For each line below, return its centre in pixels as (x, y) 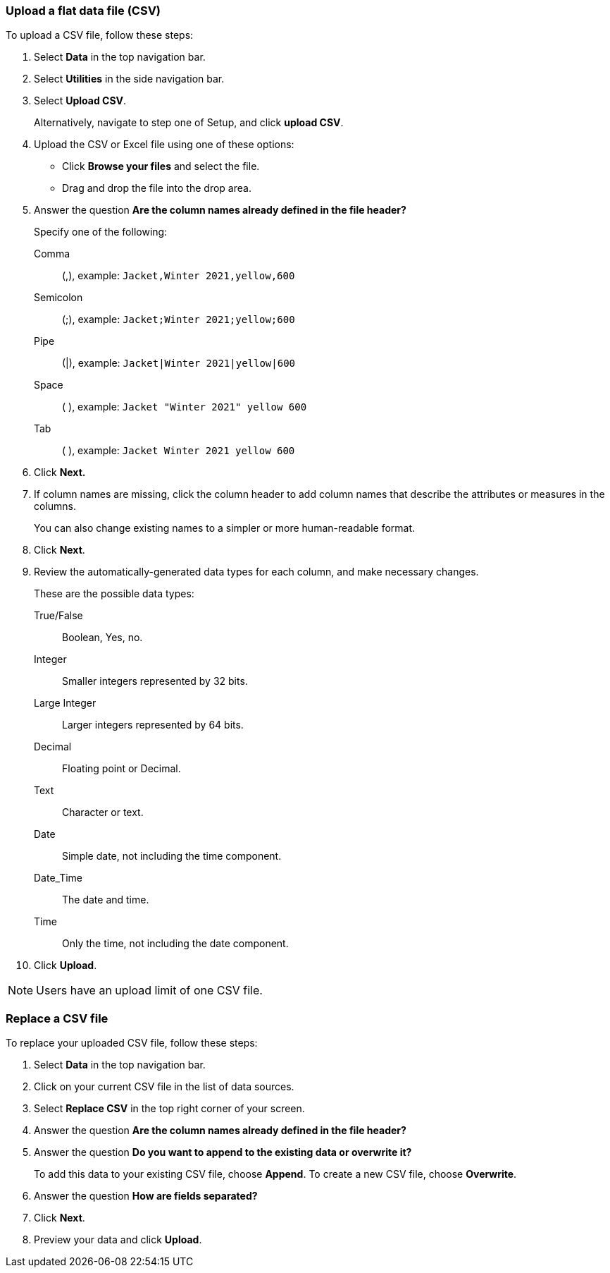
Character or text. (103, 812)
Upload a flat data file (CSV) (83, 11)
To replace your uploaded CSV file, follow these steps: (132, 1043)
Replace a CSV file (57, 1018)
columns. (55, 506)
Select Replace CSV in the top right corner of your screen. (169, 1109)
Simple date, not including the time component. (172, 856)
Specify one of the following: (101, 232)
